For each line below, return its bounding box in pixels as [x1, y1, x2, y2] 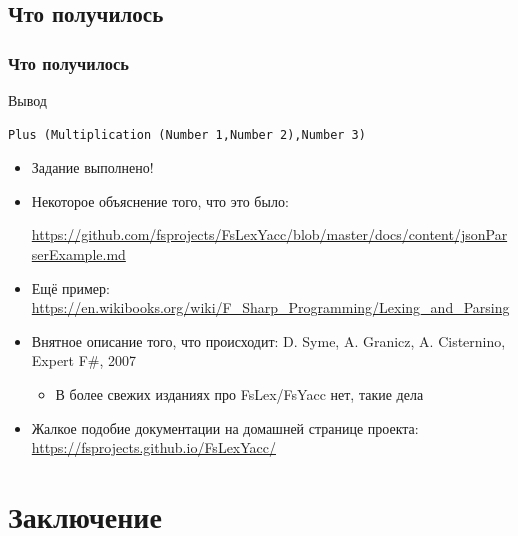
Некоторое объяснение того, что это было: [31, 190, 289, 211]
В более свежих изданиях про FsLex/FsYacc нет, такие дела [55, 383, 424, 404]
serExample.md [31, 243, 126, 264]
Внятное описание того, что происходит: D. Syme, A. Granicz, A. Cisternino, [31, 330, 506, 351]
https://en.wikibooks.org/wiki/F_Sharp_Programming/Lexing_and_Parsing [31, 297, 510, 318]
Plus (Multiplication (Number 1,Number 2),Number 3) [8, 127, 366, 142]
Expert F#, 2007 [31, 350, 137, 371]
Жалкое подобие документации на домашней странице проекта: [31, 417, 419, 438]
